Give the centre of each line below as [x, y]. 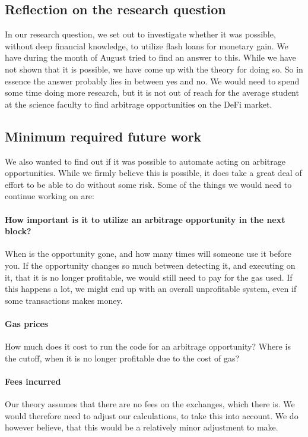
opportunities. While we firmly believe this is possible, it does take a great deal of [153, 173]
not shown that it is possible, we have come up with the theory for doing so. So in [154, 69]
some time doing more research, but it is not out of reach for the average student [152, 92]
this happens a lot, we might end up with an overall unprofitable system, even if [151, 289]
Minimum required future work [103, 136]
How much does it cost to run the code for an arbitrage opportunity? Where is [148, 346]
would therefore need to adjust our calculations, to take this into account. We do [152, 415]
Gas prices [27, 323]
